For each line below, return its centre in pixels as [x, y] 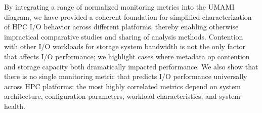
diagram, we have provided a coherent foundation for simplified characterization [128, 16]
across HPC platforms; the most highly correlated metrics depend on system [122, 86]
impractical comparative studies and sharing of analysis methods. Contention [124, 36]
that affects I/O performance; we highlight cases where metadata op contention [127, 56]
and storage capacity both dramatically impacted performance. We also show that [131, 66]
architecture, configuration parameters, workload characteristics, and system [122, 96]
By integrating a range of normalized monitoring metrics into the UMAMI [119, 7]
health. [15, 106]
